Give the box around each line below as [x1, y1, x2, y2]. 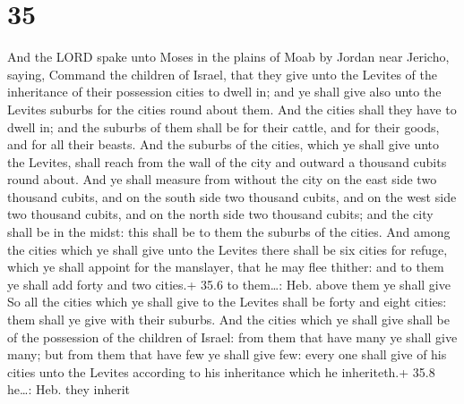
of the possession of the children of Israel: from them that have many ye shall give [7, 327, 458, 346]
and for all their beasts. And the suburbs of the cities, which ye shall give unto [7, 135, 440, 154]
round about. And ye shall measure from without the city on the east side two [7, 170, 437, 189]
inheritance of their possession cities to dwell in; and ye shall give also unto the [7, 82, 442, 101]
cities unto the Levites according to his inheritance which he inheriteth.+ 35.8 [7, 362, 435, 381]
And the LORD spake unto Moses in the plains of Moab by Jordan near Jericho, [7, 47, 450, 66]
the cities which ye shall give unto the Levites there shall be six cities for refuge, [7, 240, 448, 258]
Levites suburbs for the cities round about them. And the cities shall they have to [7, 99, 457, 118]
